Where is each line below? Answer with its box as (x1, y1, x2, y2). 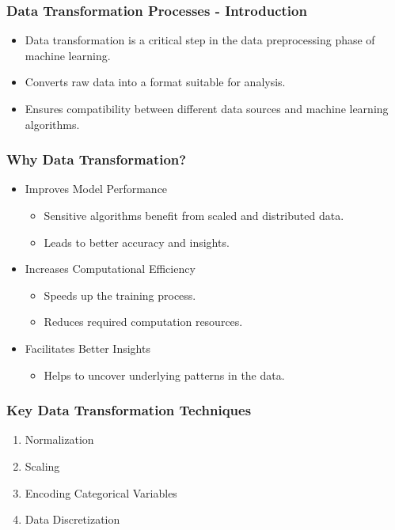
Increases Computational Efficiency (25, 260, 196, 277)
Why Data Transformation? (6, 150, 187, 169)
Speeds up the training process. (44, 286, 196, 303)
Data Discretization (25, 511, 120, 528)
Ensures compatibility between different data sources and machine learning (25, 100, 389, 116)
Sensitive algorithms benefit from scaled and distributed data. (44, 207, 344, 223)
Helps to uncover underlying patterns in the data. (44, 366, 285, 383)
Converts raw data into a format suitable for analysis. (25, 74, 286, 90)
